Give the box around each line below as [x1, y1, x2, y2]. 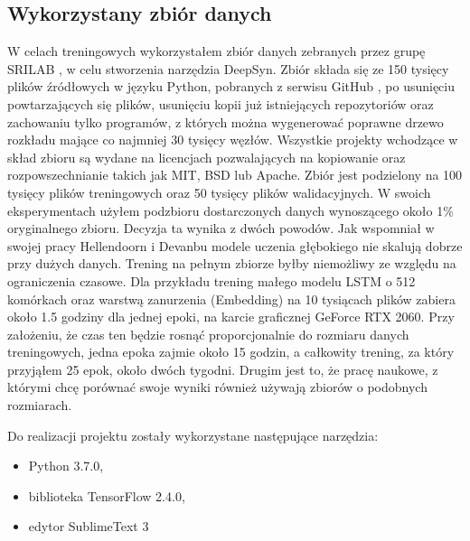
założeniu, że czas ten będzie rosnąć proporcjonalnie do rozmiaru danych [7, 324, 409, 343]
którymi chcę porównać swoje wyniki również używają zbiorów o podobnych [7, 378, 428, 396]
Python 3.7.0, [28, 456, 104, 475]
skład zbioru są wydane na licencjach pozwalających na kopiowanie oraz [7, 147, 406, 166]
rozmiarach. [7, 396, 72, 415]
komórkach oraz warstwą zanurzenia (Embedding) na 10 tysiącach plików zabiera [7, 289, 456, 308]
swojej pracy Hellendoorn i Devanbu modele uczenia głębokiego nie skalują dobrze [7, 236, 463, 255]
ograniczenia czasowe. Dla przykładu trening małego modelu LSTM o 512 [7, 271, 416, 290]
